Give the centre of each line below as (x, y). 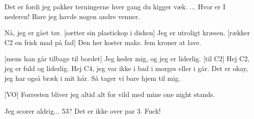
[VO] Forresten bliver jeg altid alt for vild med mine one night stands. (110, 94)
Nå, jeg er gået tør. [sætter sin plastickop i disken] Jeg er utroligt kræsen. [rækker (127, 33)
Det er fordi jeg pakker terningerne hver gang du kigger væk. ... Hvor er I (115, 6)
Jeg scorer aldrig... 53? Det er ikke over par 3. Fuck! (83, 110)
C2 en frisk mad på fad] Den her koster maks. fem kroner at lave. (103, 42)
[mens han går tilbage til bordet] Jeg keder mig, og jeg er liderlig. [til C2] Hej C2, (127, 59)
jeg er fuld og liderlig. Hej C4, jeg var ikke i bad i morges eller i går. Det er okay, (126, 68)
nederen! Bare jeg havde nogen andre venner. (72, 16)
